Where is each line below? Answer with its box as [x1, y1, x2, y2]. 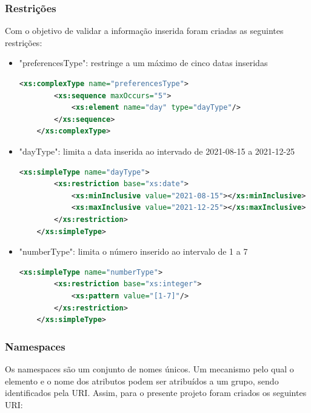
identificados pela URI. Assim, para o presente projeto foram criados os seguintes [5, 386, 307, 399]
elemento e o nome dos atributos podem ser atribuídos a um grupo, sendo [5, 374, 279, 387]
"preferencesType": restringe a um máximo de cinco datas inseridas [19, 56, 268, 69]
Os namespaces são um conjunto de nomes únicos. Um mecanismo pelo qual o [5, 362, 294, 375]
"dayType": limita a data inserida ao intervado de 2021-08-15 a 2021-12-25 [19, 144, 295, 157]
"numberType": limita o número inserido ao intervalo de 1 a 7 [19, 245, 248, 258]
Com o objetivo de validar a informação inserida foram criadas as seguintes [5, 24, 284, 37]
